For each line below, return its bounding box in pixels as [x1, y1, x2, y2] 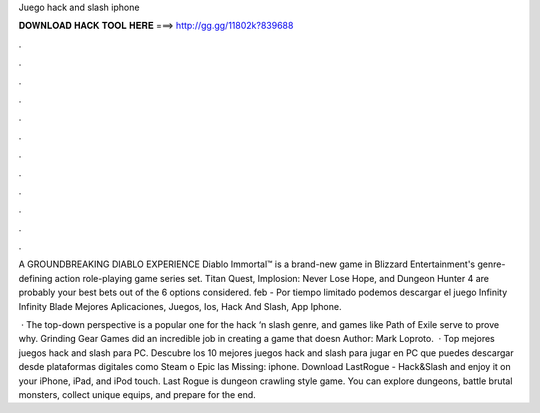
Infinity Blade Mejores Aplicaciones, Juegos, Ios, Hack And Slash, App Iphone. [18, 300, 342, 312]
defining [18, 272, 53, 284]
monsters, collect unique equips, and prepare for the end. [18, 388, 257, 400]
